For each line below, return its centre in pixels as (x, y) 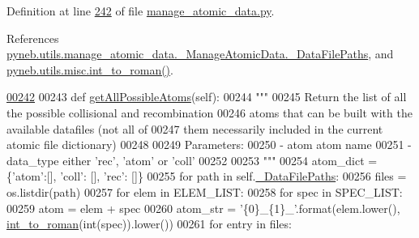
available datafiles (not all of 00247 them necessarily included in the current (195, 128)
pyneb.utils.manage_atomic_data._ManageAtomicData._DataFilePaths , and (200, 54)
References (33, 38)
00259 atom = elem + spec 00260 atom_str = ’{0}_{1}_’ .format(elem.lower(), (203, 208)
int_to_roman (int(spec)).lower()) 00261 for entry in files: (149, 224)
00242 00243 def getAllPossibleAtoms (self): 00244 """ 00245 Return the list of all (207, 97)
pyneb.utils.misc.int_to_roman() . (90, 69)
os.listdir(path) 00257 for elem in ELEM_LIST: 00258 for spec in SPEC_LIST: (205, 191)
